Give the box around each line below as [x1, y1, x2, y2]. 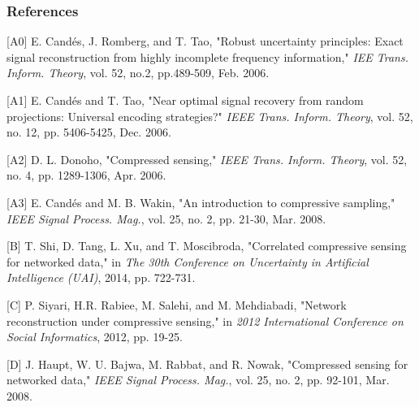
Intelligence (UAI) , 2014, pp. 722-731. [6, 269, 196, 286]
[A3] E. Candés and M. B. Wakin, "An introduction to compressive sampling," [6, 193, 395, 210]
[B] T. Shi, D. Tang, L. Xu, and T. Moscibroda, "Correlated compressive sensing [6, 237, 407, 254]
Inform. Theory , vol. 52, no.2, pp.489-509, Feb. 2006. [6, 64, 270, 81]
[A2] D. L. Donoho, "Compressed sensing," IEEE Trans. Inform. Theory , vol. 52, [6, 150, 408, 167]
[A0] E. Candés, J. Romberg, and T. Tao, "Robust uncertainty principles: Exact [6, 32, 404, 50]
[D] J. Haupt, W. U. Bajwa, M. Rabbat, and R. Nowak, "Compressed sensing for [6, 355, 408, 372]
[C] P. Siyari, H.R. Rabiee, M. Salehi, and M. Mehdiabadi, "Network [6, 296, 347, 313]
